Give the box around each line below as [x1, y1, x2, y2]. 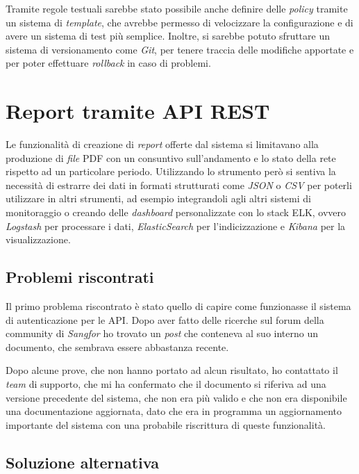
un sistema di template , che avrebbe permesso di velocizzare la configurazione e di [6, 15, 353, 29]
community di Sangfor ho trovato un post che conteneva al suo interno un [6, 326, 318, 341]
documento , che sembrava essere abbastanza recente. [6, 339, 229, 354]
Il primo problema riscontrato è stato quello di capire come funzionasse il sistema [6, 299, 351, 313]
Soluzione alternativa [6, 451, 159, 473]
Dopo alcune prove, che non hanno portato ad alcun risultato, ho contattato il [6, 363, 338, 377]
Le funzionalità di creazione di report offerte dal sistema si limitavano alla [6, 137, 319, 152]
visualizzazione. [6, 232, 71, 247]
